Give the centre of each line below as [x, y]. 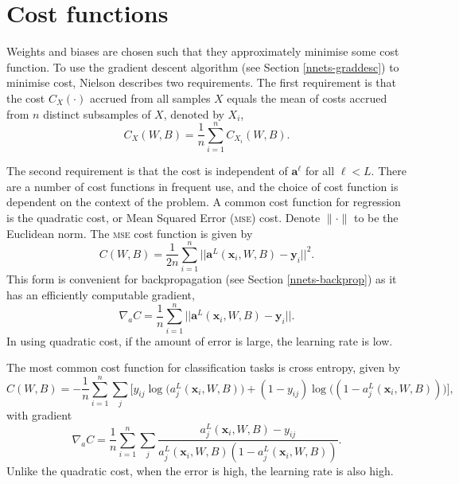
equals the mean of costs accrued [307, 98]
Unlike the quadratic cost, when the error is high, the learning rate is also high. [200, 471]
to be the [376, 217]
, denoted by [194, 113]
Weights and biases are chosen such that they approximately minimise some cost [203, 51]
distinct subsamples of [97, 113]
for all [320, 171]
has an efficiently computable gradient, [101, 294]
